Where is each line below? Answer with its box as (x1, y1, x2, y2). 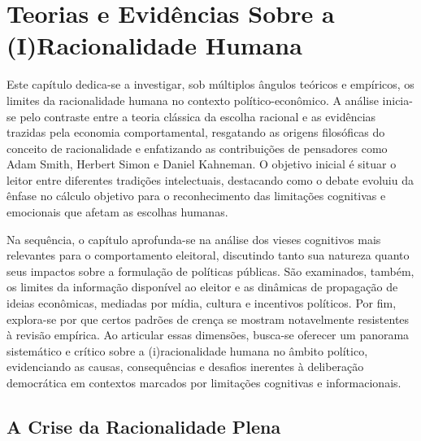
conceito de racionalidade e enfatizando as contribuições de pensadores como (7, 139, 388, 156)
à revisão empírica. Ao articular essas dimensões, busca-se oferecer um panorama (7, 326, 410, 343)
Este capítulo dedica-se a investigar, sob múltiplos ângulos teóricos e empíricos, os (7, 76, 414, 93)
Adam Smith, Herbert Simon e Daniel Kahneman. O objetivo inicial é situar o (7, 155, 397, 172)
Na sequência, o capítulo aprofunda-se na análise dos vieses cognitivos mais (7, 230, 381, 247)
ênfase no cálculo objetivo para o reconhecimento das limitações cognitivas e (7, 187, 386, 204)
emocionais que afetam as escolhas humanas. (7, 203, 228, 220)
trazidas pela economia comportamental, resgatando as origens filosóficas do (7, 124, 385, 141)
